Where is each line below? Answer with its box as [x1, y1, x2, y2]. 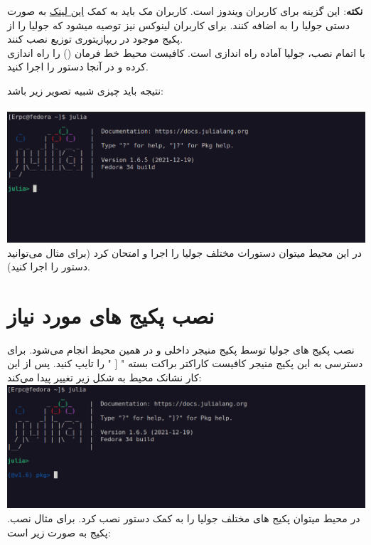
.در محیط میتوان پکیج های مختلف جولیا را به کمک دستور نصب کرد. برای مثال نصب [7, 510, 360, 525]
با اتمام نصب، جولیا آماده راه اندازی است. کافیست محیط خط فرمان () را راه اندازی [7, 45, 365, 60]
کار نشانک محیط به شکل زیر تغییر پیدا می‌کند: [7, 370, 202, 384]
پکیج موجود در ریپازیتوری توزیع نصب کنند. [7, 31, 183, 46]
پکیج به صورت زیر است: [7, 524, 111, 539]
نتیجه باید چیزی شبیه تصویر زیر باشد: [7, 83, 163, 97]
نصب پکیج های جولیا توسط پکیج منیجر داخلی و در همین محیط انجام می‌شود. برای [7, 342, 355, 356]
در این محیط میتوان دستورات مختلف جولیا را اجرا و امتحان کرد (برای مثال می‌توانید [7, 245, 362, 260]
